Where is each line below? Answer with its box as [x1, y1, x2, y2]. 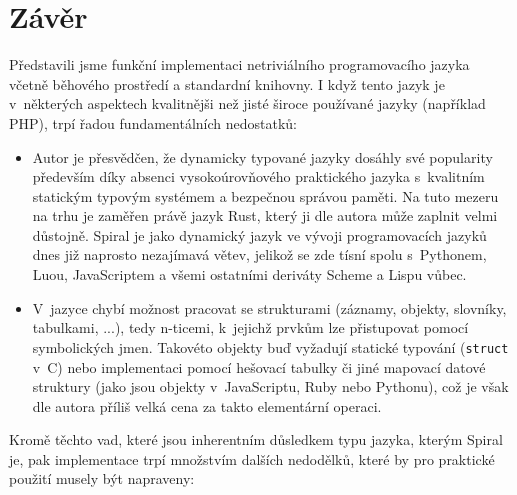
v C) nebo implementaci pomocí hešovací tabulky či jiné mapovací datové [32, 356, 486, 377]
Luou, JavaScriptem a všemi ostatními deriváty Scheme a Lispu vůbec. [32, 264, 467, 285]
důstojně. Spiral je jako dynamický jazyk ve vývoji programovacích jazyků [32, 224, 487, 245]
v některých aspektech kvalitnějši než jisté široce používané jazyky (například [9, 93, 486, 114]
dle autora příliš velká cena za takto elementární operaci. [32, 395, 382, 416]
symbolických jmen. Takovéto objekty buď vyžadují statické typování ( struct [32, 336, 509, 357]
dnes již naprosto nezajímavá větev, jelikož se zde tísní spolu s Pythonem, [32, 244, 487, 265]
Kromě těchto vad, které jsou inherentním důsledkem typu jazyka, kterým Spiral [9, 429, 503, 450]
